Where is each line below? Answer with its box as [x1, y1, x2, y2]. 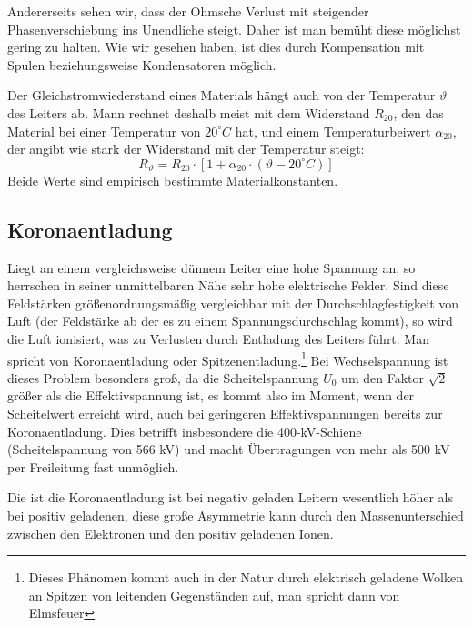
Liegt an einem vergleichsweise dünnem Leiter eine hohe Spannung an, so [7, 258, 416, 277]
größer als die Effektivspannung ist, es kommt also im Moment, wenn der [7, 386, 415, 405]
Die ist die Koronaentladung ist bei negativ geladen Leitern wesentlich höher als [7, 488, 454, 507]
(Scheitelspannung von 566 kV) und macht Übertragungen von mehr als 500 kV [7, 440, 450, 459]
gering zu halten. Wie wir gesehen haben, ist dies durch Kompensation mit [7, 37, 425, 56]
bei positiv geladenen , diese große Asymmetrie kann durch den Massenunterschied [7, 505, 464, 524]
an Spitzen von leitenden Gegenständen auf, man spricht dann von [28, 585, 400, 604]
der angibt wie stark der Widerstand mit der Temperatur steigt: [7, 139, 365, 158]
